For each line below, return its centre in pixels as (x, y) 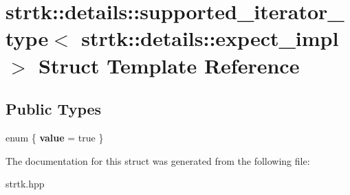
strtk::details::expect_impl (210, 38)
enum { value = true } (55, 137)
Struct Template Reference (169, 65)
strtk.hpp (25, 184)
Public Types (54, 109)
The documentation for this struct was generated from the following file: (158, 160)
